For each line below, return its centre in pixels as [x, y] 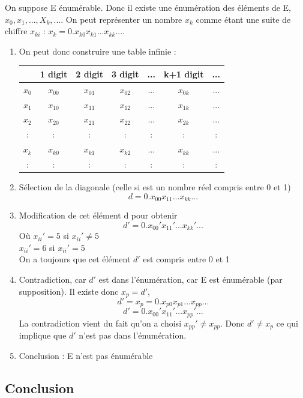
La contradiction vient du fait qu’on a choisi [100, 323]
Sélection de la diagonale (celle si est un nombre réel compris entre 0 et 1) [155, 187]
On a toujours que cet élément [75, 259]
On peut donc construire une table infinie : [97, 51]
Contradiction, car [52, 279]
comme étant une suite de [243, 19]
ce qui [287, 323]
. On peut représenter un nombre [121, 19]
